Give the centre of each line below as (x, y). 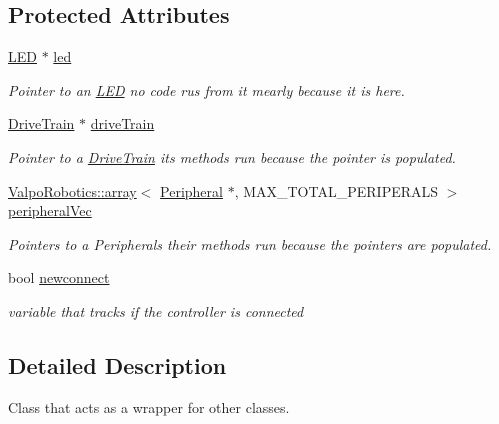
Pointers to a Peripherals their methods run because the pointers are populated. (250, 243)
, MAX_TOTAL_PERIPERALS (336, 190)
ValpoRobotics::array (72, 190)
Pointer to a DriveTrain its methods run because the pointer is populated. (232, 156)
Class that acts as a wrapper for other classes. (149, 406)
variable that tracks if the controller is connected (156, 310)
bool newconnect (59, 277)
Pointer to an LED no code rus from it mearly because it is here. (206, 89)
